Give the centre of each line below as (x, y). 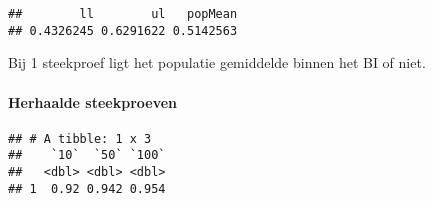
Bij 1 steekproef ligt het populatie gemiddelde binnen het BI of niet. (217, 62)
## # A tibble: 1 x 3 (80, 138)
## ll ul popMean (123, 14)
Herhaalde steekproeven (93, 101)
